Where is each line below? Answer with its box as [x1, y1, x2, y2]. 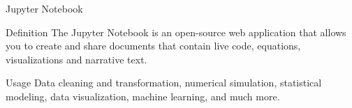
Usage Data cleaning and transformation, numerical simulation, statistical [6, 75, 322, 90]
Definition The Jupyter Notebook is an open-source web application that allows [6, 24, 346, 39]
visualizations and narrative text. [6, 52, 147, 66]
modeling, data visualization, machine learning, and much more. [6, 88, 280, 103]
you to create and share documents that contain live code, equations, [6, 38, 301, 53]
